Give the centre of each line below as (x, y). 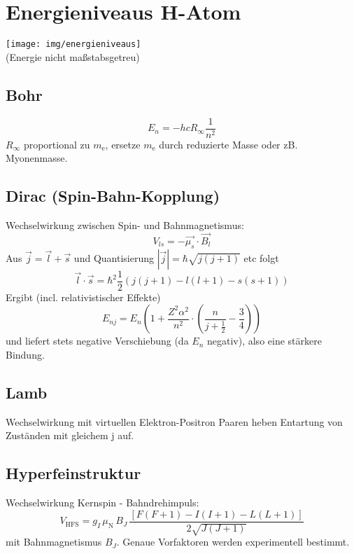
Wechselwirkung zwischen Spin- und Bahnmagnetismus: (125, 225)
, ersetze (123, 144)
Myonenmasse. (37, 158)
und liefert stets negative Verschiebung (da (97, 341)
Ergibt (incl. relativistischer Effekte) (83, 297)
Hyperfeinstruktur (73, 473)
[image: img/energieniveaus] (73, 44)
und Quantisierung (114, 257)
